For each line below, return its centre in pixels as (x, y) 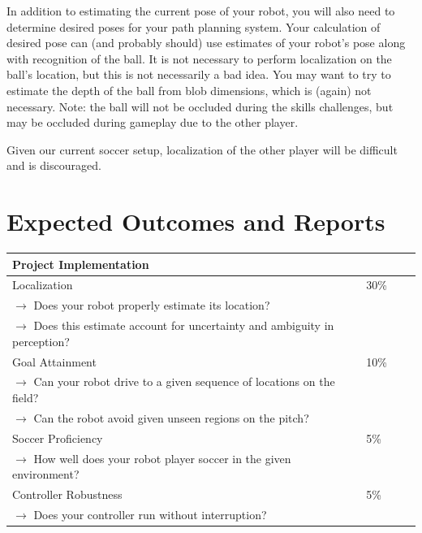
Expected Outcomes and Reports (196, 221)
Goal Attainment (54, 361)
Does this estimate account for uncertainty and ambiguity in (184, 325)
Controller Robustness (67, 494)
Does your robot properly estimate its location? (152, 305)
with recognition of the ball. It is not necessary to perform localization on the (199, 58)
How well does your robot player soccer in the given (162, 458)
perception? (41, 341)
